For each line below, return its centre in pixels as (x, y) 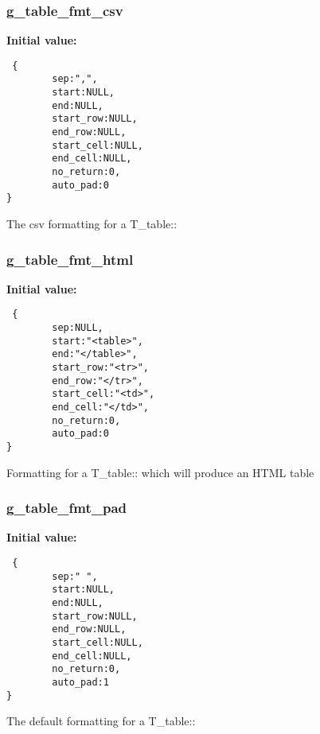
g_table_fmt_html (70, 259)
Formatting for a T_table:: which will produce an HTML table (160, 472)
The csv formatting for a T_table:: (92, 224)
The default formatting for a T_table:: (101, 721)
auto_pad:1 (80, 682)
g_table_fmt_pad (67, 508)
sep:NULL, (78, 328)
